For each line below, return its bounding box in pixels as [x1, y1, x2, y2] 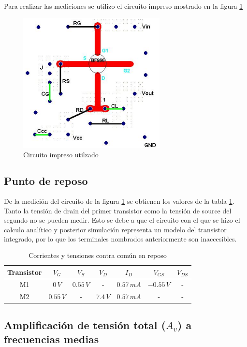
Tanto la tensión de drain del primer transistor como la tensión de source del [4, 205, 232, 215]
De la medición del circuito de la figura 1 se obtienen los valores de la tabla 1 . [4, 196, 234, 206]
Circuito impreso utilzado [23, 150, 99, 160]
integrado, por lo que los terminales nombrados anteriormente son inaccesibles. [4, 234, 237, 244]
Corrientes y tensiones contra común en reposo [29, 250, 167, 260]
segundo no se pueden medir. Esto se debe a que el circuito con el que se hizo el [4, 215, 240, 225]
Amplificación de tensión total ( [4, 317, 166, 332]
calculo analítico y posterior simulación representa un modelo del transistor [4, 224, 227, 234]
